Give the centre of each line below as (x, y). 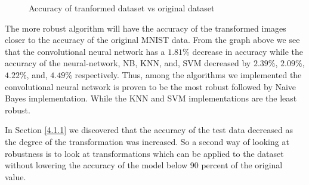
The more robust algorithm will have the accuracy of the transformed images (146, 28)
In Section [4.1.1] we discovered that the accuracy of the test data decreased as (149, 130)
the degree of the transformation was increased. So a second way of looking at (147, 141)
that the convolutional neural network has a (85, 51)
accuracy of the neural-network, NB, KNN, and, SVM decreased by (128, 63)
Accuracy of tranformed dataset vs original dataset (122, 8)
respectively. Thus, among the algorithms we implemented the (188, 74)
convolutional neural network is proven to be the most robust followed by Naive (151, 86)
